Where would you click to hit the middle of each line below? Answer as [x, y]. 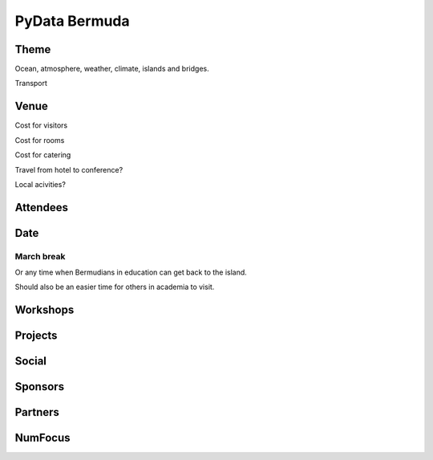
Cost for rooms [40, 140]
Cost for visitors [41, 125]
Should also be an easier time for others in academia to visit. [115, 287]
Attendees [41, 208]
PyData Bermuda [72, 21]
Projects [36, 336]
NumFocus [43, 438]
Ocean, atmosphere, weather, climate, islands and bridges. [112, 69]
